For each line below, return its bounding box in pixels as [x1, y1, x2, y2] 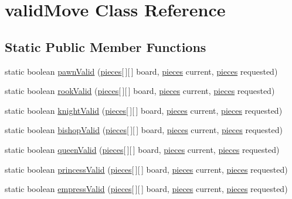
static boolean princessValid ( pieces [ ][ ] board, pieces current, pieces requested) [5, 163, 288, 175]
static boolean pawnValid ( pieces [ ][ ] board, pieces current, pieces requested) [5, 65, 278, 77]
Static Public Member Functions [5, 37, 206, 55]
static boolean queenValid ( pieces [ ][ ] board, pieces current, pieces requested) [5, 143, 280, 155]
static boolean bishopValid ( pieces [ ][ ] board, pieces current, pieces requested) [5, 124, 283, 136]
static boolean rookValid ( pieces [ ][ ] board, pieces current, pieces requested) [5, 85, 275, 97]
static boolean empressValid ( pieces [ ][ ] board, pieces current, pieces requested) [5, 183, 288, 195]
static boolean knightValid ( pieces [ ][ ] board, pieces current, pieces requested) [5, 104, 283, 116]
